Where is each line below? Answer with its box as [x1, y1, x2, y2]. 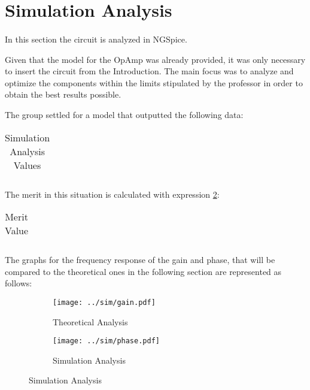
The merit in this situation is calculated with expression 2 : [5, 188, 220, 200]
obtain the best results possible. [5, 88, 121, 101]
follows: [5, 277, 32, 289]
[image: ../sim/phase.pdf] [53, 337, 160, 346]
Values [13, 158, 41, 172]
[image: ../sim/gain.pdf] [53, 298, 156, 307]
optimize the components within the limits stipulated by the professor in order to [5, 76, 303, 89]
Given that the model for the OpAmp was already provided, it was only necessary [5, 53, 306, 65]
